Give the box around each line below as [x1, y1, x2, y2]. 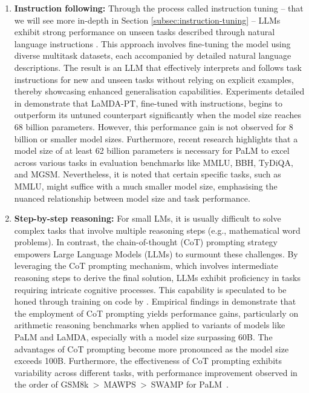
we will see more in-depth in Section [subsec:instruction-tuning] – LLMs [14, 13, 281, 26]
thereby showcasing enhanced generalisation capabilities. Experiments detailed [14, 85, 305, 97]
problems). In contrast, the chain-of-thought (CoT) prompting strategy [14, 236, 278, 248]
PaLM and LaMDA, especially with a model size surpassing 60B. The [14, 331, 273, 343]
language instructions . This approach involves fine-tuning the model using [14, 37, 291, 50]
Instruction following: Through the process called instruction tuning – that [14, 2, 304, 14]
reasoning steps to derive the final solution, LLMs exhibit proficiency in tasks [14, 271, 301, 284]
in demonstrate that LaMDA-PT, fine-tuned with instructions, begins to [14, 96, 282, 109]
